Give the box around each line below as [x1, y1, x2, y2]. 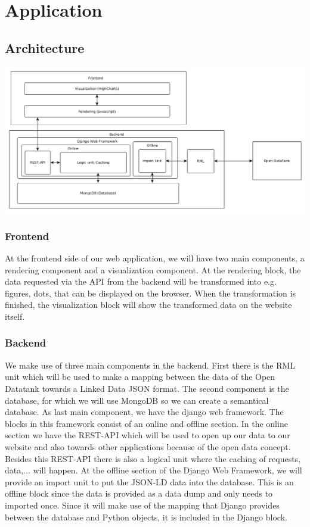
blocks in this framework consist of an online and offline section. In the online [5, 417, 288, 429]
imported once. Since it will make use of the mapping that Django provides [5, 498, 280, 511]
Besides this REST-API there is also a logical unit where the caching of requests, [5, 452, 301, 464]
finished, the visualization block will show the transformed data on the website [5, 298, 292, 311]
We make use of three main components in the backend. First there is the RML [5, 358, 296, 371]
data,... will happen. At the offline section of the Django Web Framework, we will [5, 464, 302, 476]
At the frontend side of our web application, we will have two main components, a [5, 252, 305, 264]
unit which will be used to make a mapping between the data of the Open [5, 370, 275, 383]
